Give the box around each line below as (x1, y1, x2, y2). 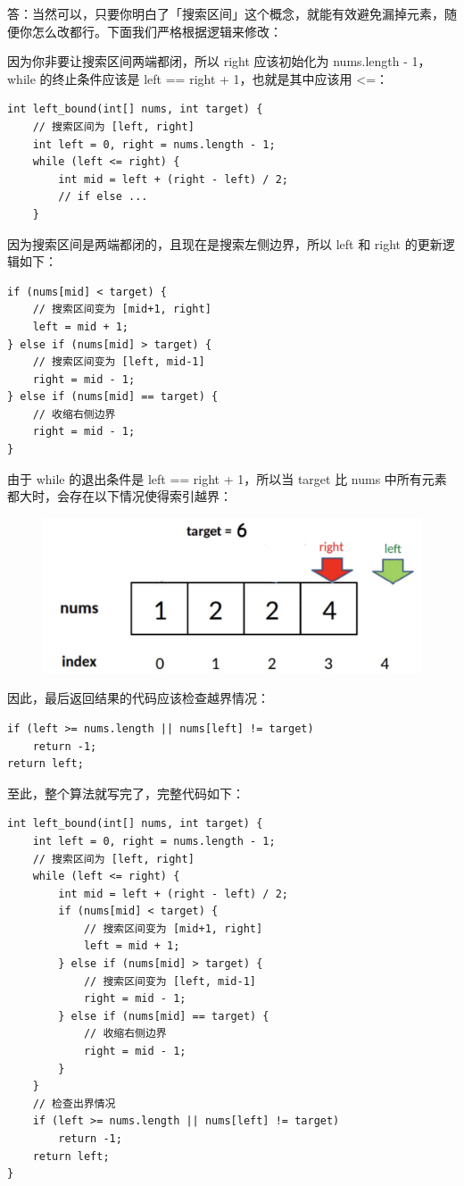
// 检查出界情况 (32, 1097, 116, 1110)
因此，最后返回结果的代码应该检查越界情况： (7, 689, 269, 707)
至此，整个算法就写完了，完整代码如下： (7, 783, 244, 802)
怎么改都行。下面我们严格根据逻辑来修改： (31, 21, 282, 40)
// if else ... (58, 190, 148, 204)
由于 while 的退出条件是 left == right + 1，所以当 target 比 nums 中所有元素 (7, 469, 447, 488)
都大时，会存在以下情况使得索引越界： (7, 487, 232, 505)
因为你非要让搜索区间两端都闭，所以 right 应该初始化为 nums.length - (7, 52, 408, 71)
